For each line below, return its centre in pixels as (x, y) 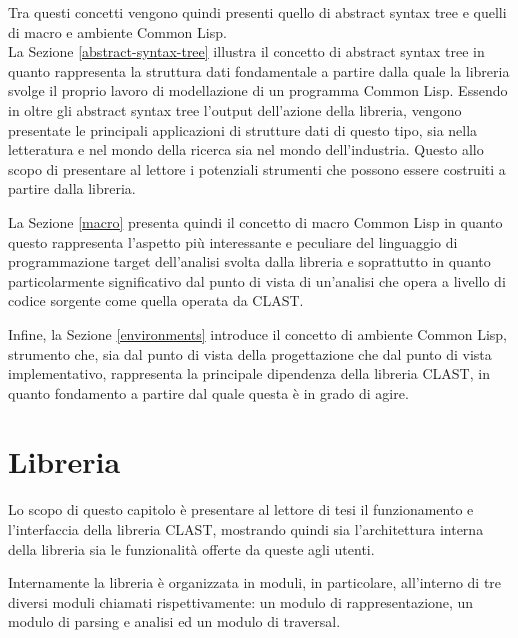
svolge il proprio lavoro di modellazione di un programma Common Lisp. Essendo (258, 90)
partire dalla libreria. (72, 188)
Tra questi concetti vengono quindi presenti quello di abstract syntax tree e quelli (257, 12)
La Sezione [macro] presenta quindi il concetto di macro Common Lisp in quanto (255, 221)
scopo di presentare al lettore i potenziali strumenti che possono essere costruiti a (257, 168)
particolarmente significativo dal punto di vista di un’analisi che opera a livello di (257, 280)
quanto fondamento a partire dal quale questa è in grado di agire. (208, 392)
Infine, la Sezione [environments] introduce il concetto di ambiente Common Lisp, (257, 333)
